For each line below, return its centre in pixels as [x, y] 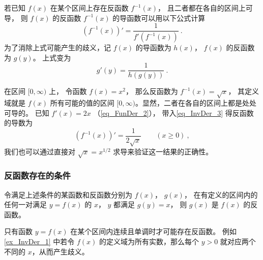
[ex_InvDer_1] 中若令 [39, 241]
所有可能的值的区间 [82, 103]
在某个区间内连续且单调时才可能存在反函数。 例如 [153, 231]
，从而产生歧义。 [60, 251]
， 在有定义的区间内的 [221, 194]
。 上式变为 [52, 57]
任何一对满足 [25, 204]
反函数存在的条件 [37, 175]
